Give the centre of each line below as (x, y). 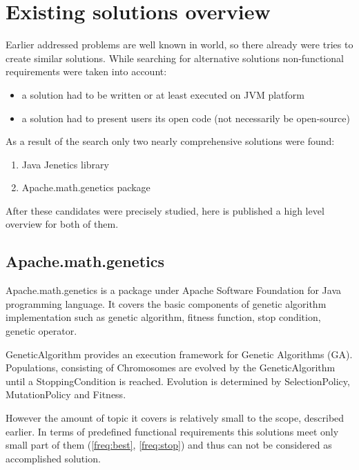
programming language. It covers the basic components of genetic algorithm (166, 303)
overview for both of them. (62, 224)
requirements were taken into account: (86, 71)
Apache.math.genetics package (86, 187)
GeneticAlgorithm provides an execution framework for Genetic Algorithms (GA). (179, 354)
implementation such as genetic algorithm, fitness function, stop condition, (163, 317)
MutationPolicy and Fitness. (66, 394)
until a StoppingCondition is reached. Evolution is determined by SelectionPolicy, (178, 381)
